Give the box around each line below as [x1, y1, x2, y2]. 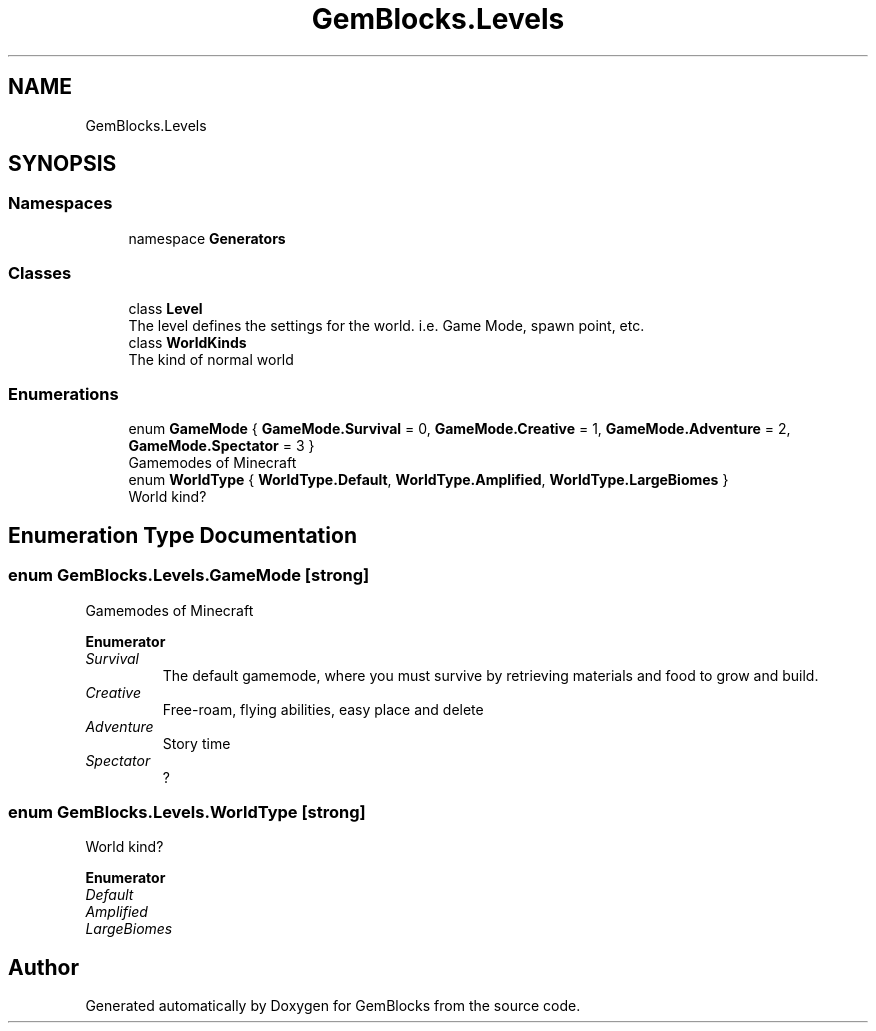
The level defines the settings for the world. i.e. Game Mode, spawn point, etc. [128, 316, 645, 334]
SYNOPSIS [8, 151, 117, 177]
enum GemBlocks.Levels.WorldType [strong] [8, 801, 366, 822]
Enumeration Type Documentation [8, 522, 357, 548]
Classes [8, 263, 72, 284]
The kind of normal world [128, 350, 294, 368]
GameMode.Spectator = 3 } [128, 437, 315, 455]
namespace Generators [128, 229, 286, 247]
